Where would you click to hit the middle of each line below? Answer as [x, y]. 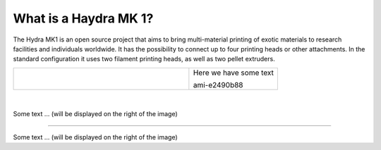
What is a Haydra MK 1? [83, 18]
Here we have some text [234, 73]
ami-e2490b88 [218, 85]
